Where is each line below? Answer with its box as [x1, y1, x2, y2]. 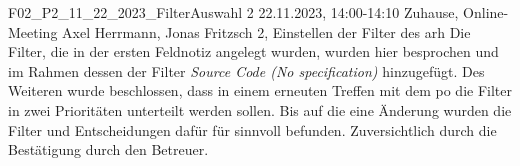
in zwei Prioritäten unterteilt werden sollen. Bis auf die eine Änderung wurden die [8, 99, 512, 120]
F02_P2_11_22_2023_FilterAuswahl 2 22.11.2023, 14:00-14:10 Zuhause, [8, 2, 459, 22]
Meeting [8, 21, 58, 42]
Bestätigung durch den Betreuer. [8, 139, 209, 160]
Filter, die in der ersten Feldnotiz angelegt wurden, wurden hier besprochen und [8, 41, 499, 62]
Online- [463, 2, 509, 22]
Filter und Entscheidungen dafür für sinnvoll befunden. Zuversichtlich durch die [8, 119, 497, 140]
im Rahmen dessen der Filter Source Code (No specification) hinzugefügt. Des [8, 60, 485, 81]
